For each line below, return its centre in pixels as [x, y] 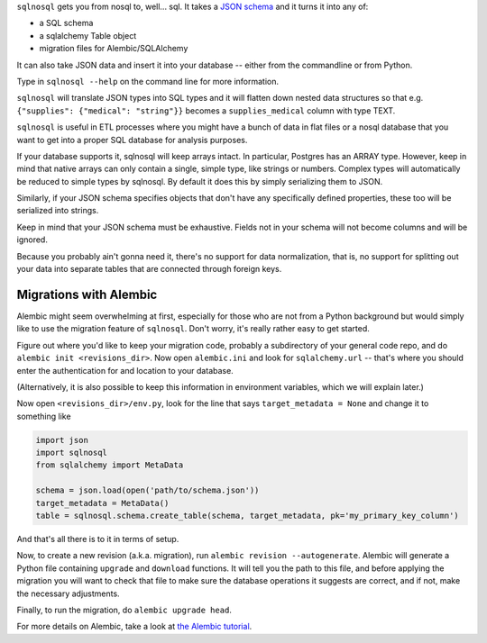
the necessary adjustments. [69, 593]
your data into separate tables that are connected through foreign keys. [149, 269]
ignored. [32, 240]
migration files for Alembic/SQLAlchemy [114, 49]
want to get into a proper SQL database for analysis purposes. [132, 140]
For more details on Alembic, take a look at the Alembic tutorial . [134, 627]
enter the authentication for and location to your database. [125, 370]
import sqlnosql [72, 453]
